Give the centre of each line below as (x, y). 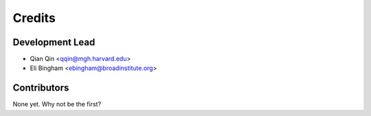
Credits (34, 18)
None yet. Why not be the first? (57, 104)
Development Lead (54, 42)
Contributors (41, 88)
